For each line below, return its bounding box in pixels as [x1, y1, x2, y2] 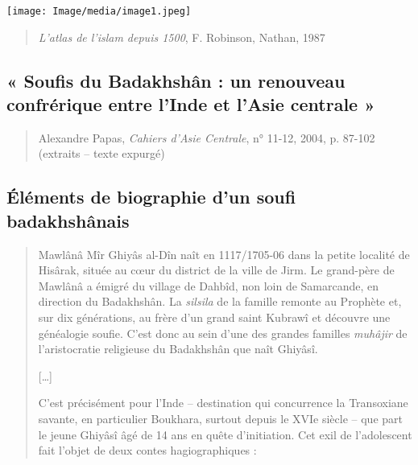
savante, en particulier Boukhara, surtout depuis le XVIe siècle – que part [38, 409, 403, 426]
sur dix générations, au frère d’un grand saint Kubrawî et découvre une [38, 309, 391, 325]
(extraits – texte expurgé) [38, 145, 165, 162]
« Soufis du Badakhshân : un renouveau [6, 68, 346, 93]
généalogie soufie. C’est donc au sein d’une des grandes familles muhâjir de [38, 324, 408, 341]
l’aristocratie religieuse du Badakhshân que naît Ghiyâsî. [38, 340, 318, 357]
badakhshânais [6, 208, 130, 232]
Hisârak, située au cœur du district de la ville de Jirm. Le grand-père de [38, 261, 395, 278]
